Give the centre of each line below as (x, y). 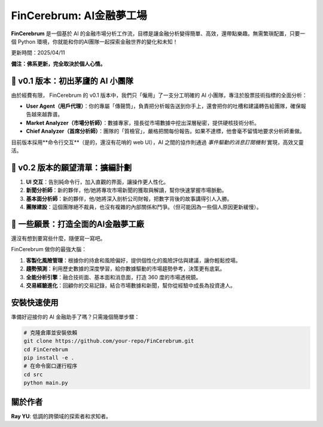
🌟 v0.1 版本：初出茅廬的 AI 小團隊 (72, 81)
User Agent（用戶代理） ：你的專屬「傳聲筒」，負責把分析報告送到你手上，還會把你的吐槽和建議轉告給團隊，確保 (164, 106)
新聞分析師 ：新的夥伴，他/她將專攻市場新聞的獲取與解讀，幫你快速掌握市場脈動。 (127, 190)
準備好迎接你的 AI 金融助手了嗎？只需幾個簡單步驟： (75, 316)
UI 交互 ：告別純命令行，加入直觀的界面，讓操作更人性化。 (97, 182)
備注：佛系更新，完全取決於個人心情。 (58, 63)
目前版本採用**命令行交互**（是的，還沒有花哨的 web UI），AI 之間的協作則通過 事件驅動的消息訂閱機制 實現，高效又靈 (158, 142)
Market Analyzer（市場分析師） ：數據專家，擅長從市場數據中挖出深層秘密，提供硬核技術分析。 (143, 123)
